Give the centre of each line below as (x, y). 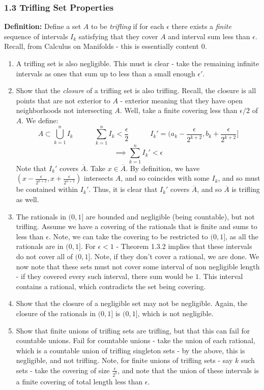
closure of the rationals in (56, 313)
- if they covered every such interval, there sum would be (105, 276)
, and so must (239, 178)
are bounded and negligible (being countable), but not (170, 216)
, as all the (242, 236)
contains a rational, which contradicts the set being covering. (111, 286)
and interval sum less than (209, 36)
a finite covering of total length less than (79, 381)
